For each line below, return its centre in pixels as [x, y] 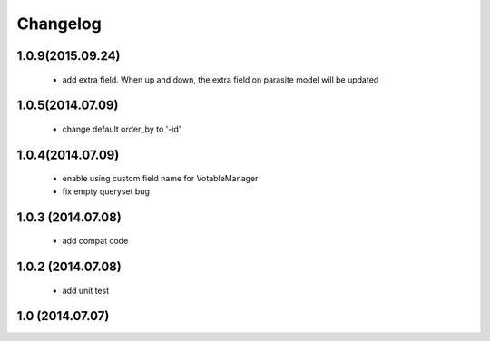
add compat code [95, 241]
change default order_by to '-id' [122, 129]
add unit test [85, 290]
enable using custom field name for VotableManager [160, 179]
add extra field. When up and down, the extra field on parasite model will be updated [220, 79]
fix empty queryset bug [106, 191]
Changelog [59, 24]
